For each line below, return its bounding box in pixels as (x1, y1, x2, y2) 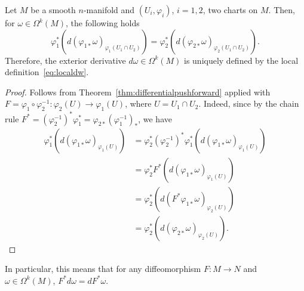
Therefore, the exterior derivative (5, 54, 126, 66)
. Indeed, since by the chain (198, 97, 299, 110)
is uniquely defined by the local (183, 54, 299, 66)
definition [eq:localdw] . (5, 66, 89, 78)
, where (125, 97, 152, 110)
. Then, (268, 4, 295, 16)
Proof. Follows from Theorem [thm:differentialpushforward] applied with (5, 85, 271, 98)
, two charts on (202, 4, 258, 16)
